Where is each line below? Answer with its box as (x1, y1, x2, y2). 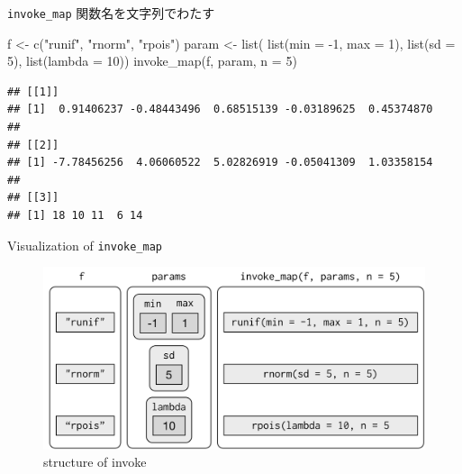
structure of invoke (43, 452, 147, 471)
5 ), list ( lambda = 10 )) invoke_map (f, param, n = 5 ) (7, 51, 297, 70)
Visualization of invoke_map (7, 235, 163, 254)
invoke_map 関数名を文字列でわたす (7, 4, 215, 22)
